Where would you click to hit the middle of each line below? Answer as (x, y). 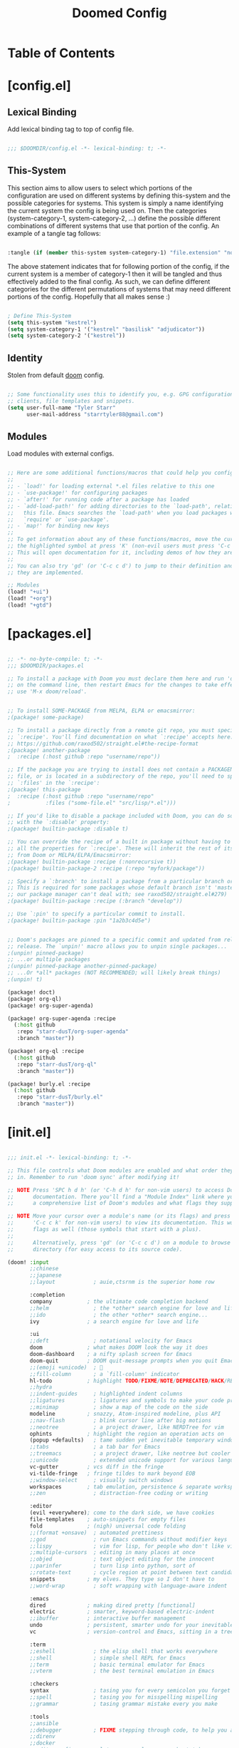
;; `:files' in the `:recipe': (54, 783)
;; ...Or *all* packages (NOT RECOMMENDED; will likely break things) (114, 973)
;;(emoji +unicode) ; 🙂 (66, 1367)
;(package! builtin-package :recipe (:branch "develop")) (95, 901)
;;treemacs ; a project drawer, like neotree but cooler (130, 1454)
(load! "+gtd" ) (30, 605)
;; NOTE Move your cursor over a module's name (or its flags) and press (119, 1216)
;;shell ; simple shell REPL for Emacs (108, 1658)
